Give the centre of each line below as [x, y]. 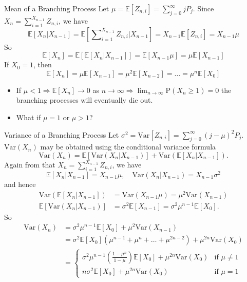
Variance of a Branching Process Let [62, 134]
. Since [203, 8]
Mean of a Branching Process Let [57, 8]
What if [28, 117]
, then [42, 64]
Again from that [30, 165]
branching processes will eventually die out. [84, 100]
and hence [20, 184]
